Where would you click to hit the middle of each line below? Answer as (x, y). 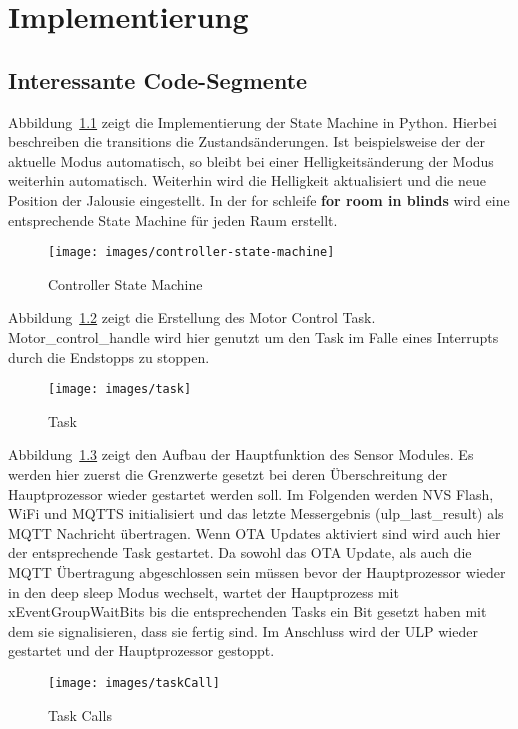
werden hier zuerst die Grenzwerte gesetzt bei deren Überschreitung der (228, 474)
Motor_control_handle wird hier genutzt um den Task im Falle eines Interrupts (253, 336)
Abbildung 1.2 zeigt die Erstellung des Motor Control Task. (192, 317)
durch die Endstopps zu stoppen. (109, 356)
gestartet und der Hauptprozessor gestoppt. (141, 650)
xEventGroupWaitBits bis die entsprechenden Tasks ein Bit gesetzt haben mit (247, 611)
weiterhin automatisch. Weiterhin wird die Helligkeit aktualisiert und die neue (247, 180)
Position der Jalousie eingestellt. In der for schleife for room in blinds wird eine (259, 199)
